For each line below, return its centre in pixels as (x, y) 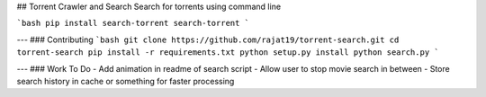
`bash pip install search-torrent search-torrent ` (133, 23)
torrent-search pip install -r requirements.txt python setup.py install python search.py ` (228, 53)
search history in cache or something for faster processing (126, 81)
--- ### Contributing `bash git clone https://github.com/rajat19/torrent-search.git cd (208, 40)
